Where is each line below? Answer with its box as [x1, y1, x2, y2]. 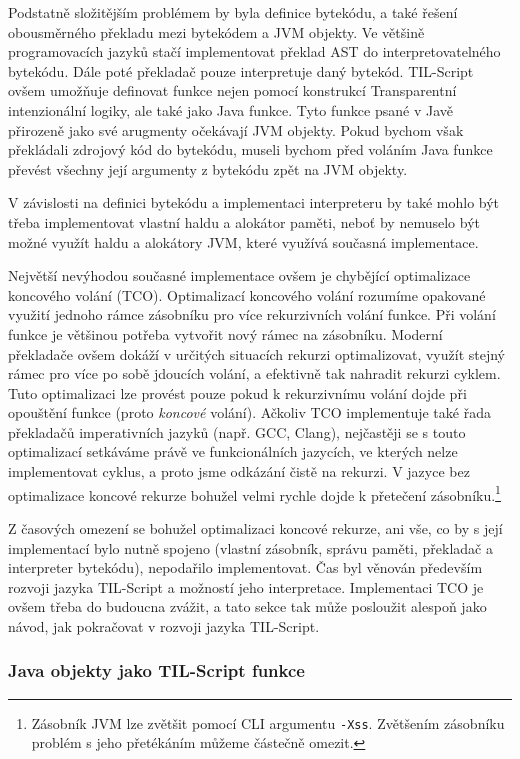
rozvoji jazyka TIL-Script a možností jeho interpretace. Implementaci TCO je [8, 576, 484, 597]
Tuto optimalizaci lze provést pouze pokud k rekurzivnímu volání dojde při [8, 382, 467, 403]
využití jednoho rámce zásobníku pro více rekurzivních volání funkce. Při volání [8, 304, 496, 325]
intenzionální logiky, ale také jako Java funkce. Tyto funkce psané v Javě [8, 99, 453, 120]
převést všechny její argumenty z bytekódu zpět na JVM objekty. [8, 158, 408, 179]
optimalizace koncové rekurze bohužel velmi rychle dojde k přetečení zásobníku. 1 [8, 481, 501, 505]
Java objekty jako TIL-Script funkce [8, 658, 305, 683]
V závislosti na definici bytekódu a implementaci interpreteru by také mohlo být [8, 192, 500, 213]
